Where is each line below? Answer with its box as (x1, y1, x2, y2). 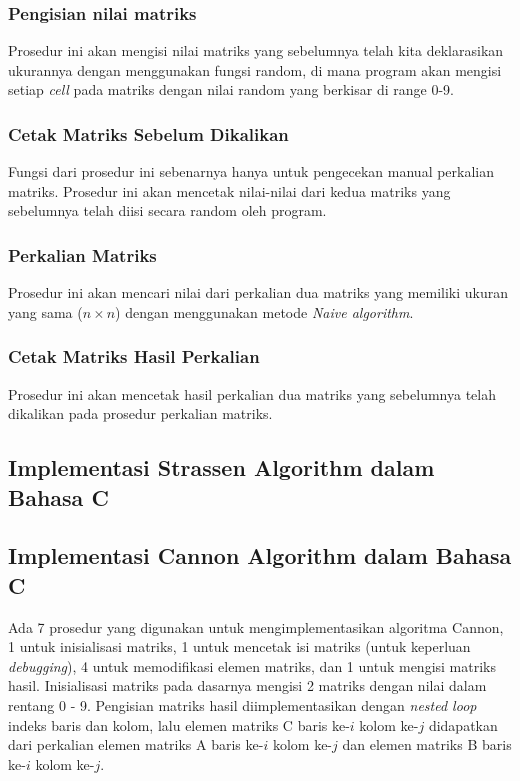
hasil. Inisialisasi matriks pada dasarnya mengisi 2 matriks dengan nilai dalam (8, 675, 487, 696)
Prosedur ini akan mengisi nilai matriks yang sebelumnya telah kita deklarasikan (8, 40, 504, 61)
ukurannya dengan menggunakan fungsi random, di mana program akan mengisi (8, 59, 502, 80)
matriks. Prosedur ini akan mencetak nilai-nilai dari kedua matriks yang (8, 180, 451, 201)
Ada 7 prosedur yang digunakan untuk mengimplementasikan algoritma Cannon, (8, 616, 504, 637)
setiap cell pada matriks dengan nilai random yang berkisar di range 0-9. (8, 79, 454, 100)
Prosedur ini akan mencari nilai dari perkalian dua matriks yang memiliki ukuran (8, 282, 509, 303)
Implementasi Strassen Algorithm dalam (8, 452, 435, 483)
